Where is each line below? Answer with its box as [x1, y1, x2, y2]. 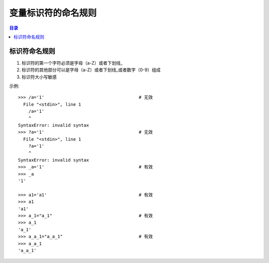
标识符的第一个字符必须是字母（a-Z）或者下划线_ [21, 60, 123, 66]
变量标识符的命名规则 [9, 7, 97, 18]
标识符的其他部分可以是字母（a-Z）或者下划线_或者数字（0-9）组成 [21, 67, 161, 73]
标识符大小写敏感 [21, 74, 57, 80]
